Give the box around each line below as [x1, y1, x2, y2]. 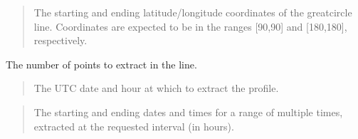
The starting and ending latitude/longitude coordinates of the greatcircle [33, 5, 352, 19]
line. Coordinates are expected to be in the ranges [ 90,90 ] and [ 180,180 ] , [33, 19, 347, 34]
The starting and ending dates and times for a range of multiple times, [33, 104, 343, 119]
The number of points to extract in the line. [6, 56, 197, 71]
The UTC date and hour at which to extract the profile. [33, 81, 279, 96]
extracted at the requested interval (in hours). [33, 118, 234, 133]
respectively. [33, 33, 88, 48]
